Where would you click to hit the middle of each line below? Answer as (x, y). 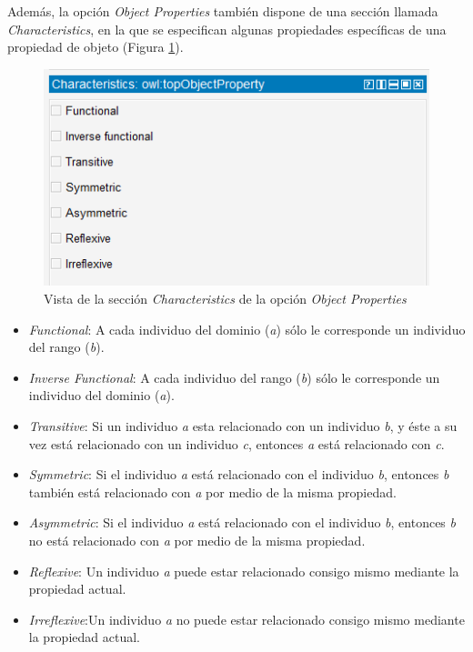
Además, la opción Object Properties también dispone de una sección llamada (223, 11)
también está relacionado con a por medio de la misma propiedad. (212, 492)
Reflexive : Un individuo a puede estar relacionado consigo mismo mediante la (244, 571)
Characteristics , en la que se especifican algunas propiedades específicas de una (227, 29)
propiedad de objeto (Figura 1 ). (96, 47)
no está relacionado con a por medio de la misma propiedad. (197, 540)
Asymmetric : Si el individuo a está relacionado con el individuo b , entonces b (242, 522)
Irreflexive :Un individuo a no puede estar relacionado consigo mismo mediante (247, 619)
